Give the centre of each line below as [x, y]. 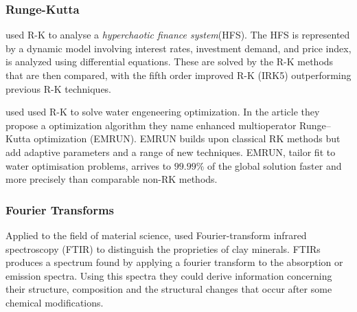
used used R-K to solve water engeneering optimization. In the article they [163, 112]
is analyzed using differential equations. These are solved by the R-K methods [170, 62]
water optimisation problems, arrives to [89, 165]
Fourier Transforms [60, 209]
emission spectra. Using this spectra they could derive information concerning [169, 275]
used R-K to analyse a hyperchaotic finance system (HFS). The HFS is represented [178, 35]
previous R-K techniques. [58, 88]
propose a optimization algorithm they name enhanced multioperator [151, 125]
